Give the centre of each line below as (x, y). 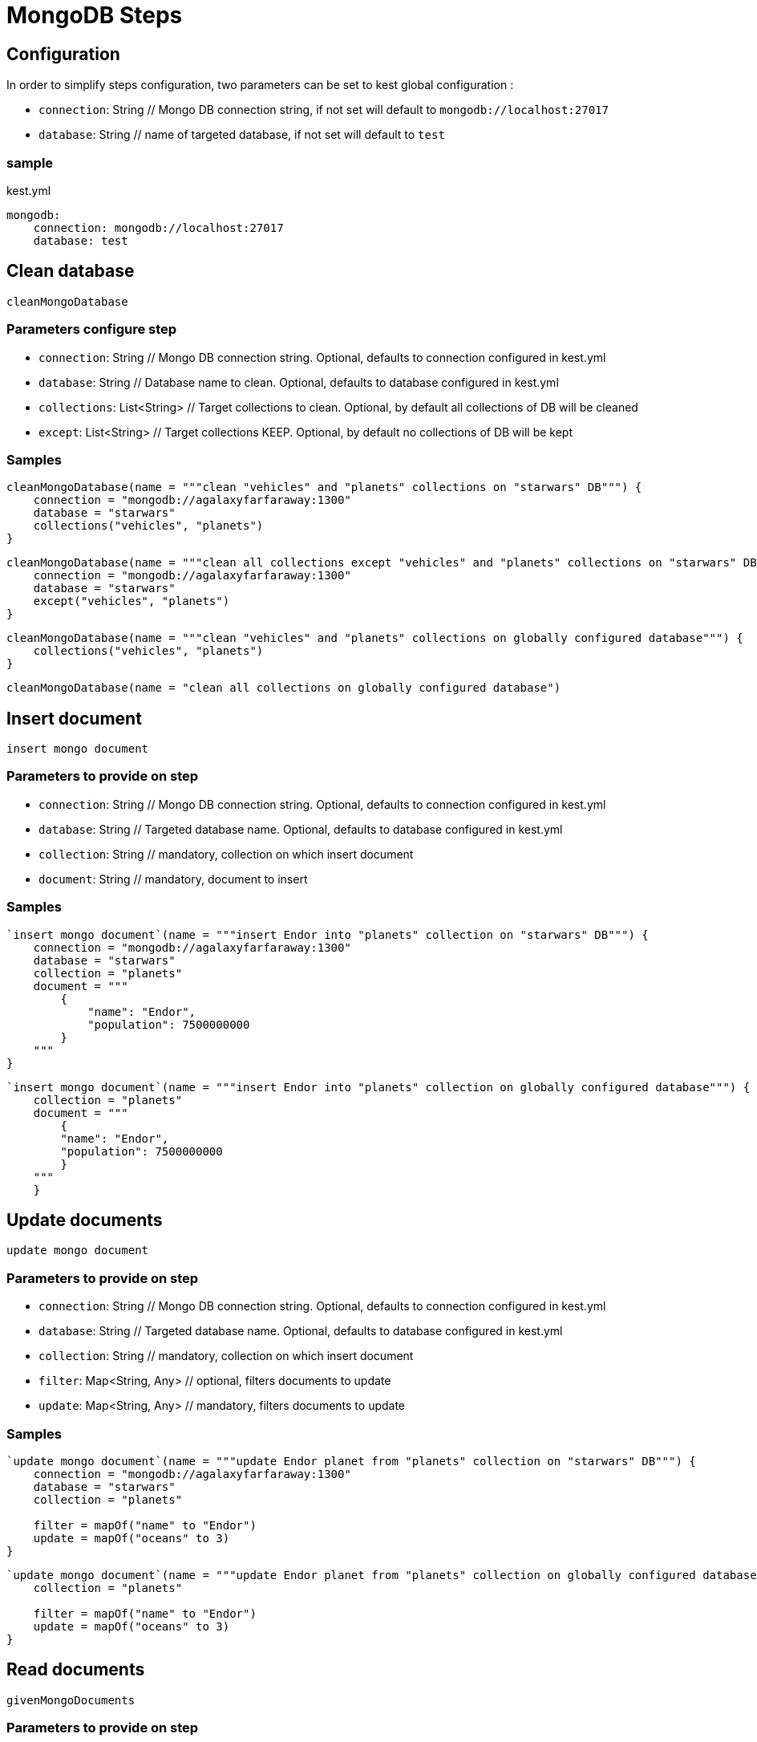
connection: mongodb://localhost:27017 (158, 227)
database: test (81, 240)
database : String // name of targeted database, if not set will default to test (242, 135)
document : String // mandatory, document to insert (173, 879)
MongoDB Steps (95, 15)
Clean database (71, 271)
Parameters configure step (92, 329)
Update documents (85, 1220)
